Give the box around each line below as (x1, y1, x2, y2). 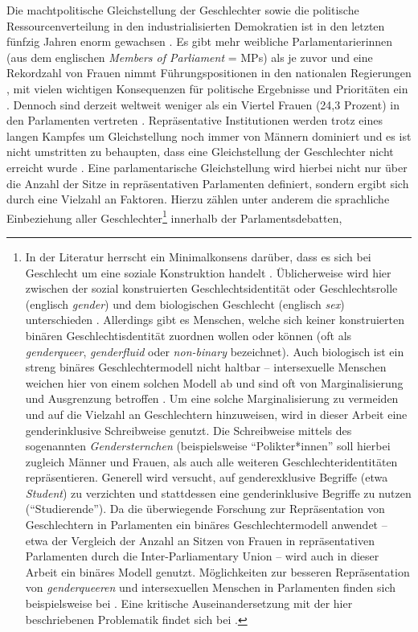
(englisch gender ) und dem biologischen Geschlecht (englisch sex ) (25, 295, 345, 312)
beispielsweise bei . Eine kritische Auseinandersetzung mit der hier (25, 595, 353, 612)
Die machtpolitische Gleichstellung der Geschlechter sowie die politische (6, 2, 359, 18)
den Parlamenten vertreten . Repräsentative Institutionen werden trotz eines (6, 112, 383, 129)
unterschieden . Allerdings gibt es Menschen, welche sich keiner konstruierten (25, 311, 404, 328)
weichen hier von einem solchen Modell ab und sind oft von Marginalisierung (25, 374, 404, 391)
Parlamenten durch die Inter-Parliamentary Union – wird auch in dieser (25, 548, 379, 564)
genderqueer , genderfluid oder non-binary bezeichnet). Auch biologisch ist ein (25, 343, 404, 359)
